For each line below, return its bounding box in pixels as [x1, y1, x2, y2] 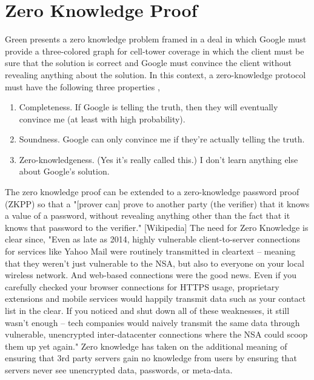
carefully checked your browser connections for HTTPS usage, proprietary [5, 280, 279, 293]
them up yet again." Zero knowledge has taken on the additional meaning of [5, 339, 287, 352]
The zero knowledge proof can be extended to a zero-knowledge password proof [5, 185, 299, 198]
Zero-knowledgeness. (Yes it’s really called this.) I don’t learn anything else [19, 153, 298, 165]
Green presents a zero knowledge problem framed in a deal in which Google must [5, 33, 307, 45]
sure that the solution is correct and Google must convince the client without [5, 56, 292, 69]
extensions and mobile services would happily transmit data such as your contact [5, 292, 306, 305]
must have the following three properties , [5, 80, 160, 93]
